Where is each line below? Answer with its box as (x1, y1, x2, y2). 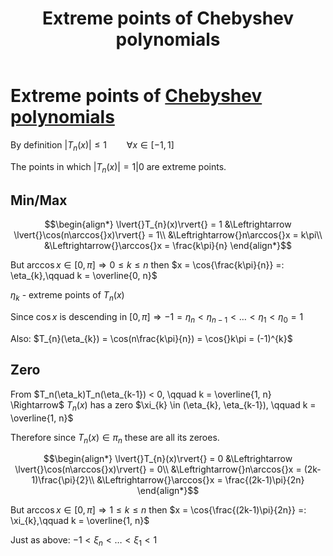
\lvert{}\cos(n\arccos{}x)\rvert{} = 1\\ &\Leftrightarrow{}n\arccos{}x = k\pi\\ (13, 229, 323, 241)
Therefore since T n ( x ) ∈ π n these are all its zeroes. (10, 431, 220, 446)
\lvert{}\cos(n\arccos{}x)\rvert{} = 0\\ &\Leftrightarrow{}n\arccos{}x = (14, 463, 302, 476)
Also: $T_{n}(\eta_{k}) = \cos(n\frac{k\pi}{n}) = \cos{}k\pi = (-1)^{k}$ (10, 332, 293, 344)
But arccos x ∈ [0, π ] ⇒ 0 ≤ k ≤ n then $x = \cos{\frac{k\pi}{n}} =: (10, 259, 285, 271)
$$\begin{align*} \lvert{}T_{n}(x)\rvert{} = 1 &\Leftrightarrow (44, 218, 292, 231)
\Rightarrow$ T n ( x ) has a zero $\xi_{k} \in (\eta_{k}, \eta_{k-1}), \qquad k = (10, 398, 317, 413)
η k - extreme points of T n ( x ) (10, 289, 125, 304)
